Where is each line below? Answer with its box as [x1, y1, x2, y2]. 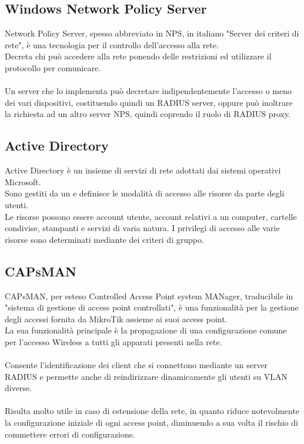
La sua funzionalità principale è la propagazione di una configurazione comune [5, 324, 287, 336]
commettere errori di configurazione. [5, 428, 135, 440]
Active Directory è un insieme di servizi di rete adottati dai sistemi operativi [5, 164, 281, 176]
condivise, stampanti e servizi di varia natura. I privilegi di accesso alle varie [5, 222, 280, 234]
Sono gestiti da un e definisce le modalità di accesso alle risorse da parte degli [5, 187, 285, 199]
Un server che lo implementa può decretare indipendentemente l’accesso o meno [5, 85, 292, 97]
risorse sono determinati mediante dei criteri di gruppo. [5, 233, 204, 245]
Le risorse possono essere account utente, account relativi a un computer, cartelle [5, 210, 297, 222]
